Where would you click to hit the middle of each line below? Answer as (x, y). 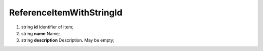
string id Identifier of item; (47, 27)
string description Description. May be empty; (68, 40)
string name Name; (41, 33)
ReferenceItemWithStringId (66, 13)
